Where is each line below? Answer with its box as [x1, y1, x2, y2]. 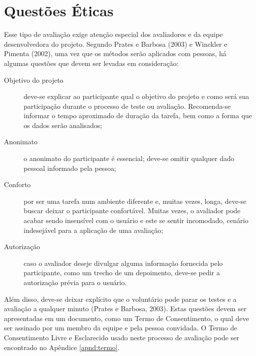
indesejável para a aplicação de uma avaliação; [24, 225, 163, 235]
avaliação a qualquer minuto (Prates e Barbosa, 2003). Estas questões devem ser [4, 303, 247, 314]
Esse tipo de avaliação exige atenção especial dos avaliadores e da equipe [4, 29, 223, 39]
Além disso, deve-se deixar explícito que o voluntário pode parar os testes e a [4, 293, 237, 304]
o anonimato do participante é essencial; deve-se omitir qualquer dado [24, 153, 234, 163]
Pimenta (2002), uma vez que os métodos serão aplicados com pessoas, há [4, 48, 226, 59]
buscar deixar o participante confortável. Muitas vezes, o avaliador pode [24, 205, 241, 216]
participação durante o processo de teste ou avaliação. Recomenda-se [24, 100, 231, 111]
